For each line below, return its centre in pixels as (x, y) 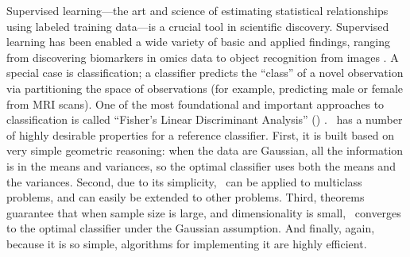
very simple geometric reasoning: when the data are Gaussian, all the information (205, 150)
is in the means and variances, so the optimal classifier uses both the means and (201, 165)
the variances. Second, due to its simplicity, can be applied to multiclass (184, 181)
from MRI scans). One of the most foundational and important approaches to (195, 104)
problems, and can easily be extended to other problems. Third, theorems (186, 197)
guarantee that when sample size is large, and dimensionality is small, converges (204, 212)
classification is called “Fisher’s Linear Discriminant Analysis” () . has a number (205, 119)
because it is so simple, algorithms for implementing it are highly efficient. (187, 243)
